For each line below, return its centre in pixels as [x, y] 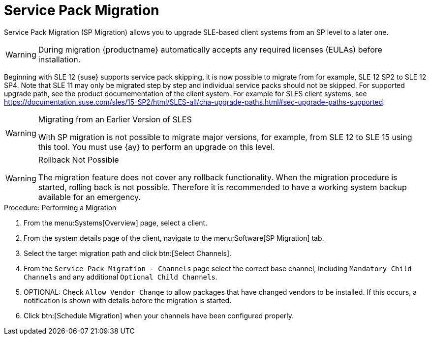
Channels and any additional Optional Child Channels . [121, 277]
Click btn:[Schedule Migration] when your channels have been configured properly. [159, 315]
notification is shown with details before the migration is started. [128, 300]
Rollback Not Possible [78, 159]
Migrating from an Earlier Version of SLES [115, 119]
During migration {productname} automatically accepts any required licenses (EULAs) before [210, 49]
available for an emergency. [89, 197]
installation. [59, 59]
